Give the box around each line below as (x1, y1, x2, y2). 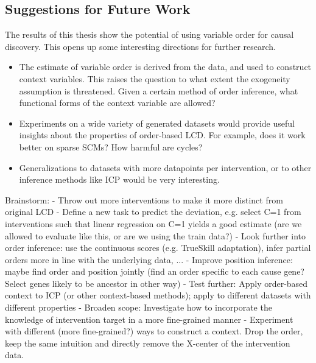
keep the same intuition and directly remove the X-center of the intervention (5, 336, 290, 349)
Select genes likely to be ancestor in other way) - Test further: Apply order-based (5, 277, 308, 289)
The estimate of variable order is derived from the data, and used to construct (19, 60, 312, 73)
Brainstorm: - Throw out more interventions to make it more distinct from (5, 193, 283, 206)
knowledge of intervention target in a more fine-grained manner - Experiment (5, 312, 293, 325)
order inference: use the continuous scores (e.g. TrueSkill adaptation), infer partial (5, 241, 311, 254)
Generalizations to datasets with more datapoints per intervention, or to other (19, 161, 312, 174)
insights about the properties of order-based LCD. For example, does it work (19, 129, 306, 141)
